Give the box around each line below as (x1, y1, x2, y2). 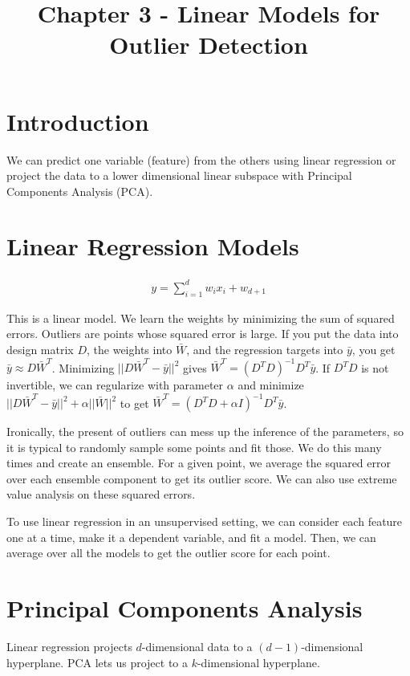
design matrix (6, 340, 74, 357)
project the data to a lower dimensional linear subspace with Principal (6, 167, 352, 184)
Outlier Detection (109, 28, 308, 61)
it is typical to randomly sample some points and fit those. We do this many (6, 438, 382, 455)
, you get (351, 340, 396, 357)
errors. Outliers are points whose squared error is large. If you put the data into (6, 325, 399, 342)
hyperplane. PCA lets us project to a (6, 654, 188, 670)
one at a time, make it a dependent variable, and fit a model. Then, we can (6, 528, 376, 545)
